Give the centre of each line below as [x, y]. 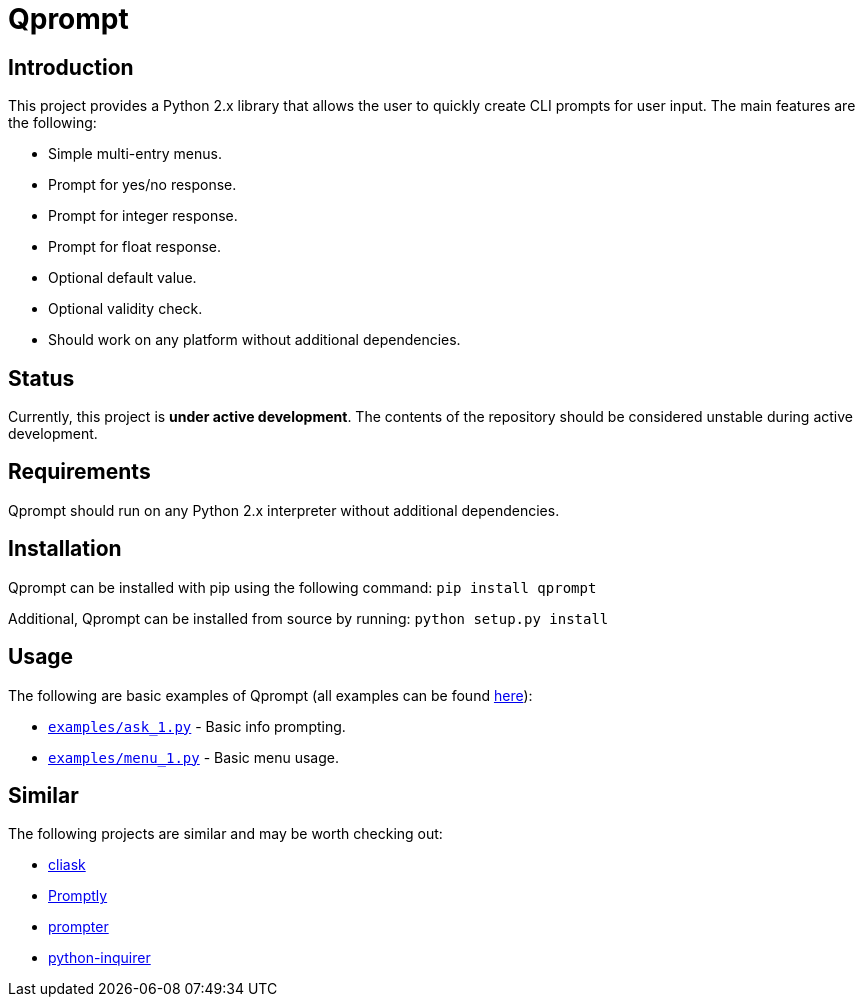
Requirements [79, 472]
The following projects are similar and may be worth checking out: [225, 834]
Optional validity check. [125, 309]
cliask [67, 865]
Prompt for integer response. [143, 216]
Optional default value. [122, 278]
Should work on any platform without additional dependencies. [254, 340]
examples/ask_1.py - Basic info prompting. [197, 726]
